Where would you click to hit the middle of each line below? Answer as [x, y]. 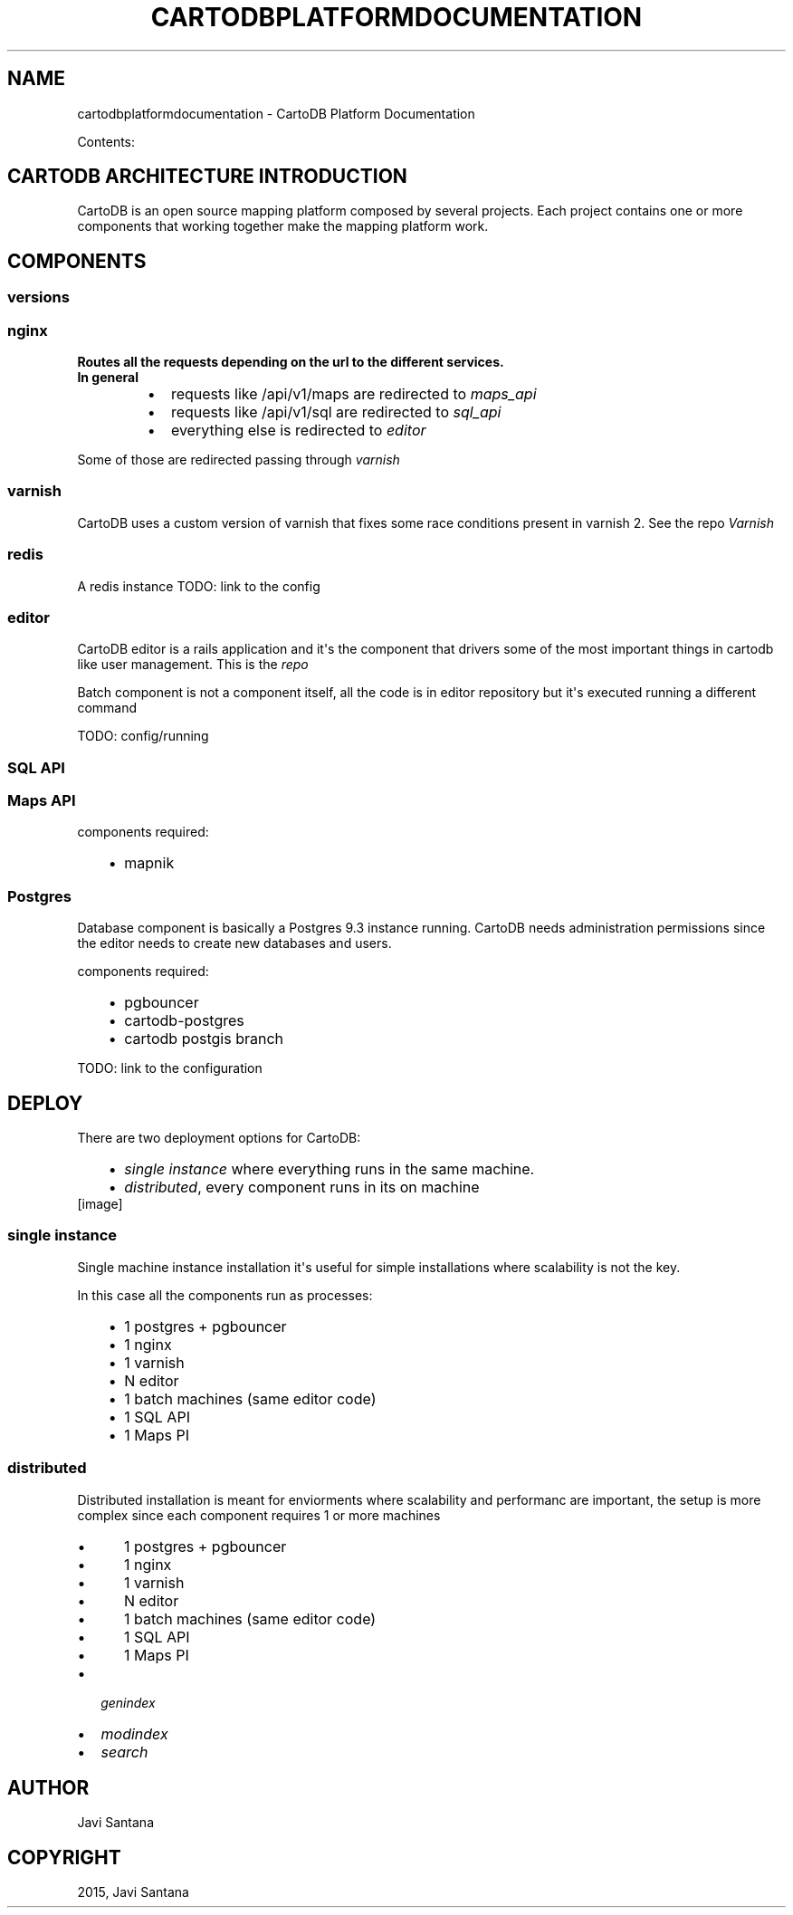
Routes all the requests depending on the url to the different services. [291, 362]
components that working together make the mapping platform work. [283, 226]
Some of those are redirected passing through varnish [239, 460]
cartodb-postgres [184, 1021]
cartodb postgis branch [204, 1039]
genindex [128, 1702]
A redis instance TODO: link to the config [199, 586]
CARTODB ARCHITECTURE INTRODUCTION [207, 177]
